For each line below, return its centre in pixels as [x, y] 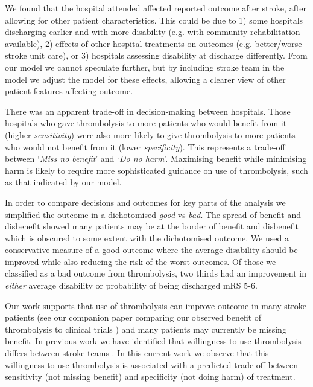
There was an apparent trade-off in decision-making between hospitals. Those [148, 111]
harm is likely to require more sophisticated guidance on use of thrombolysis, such [156, 170]
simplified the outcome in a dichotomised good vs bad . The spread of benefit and [153, 214]
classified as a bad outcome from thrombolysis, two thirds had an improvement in [156, 273]
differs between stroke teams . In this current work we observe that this [137, 353]
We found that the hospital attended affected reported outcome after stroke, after [156, 8]
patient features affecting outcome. [69, 91]
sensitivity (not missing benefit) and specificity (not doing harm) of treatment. [150, 376]
